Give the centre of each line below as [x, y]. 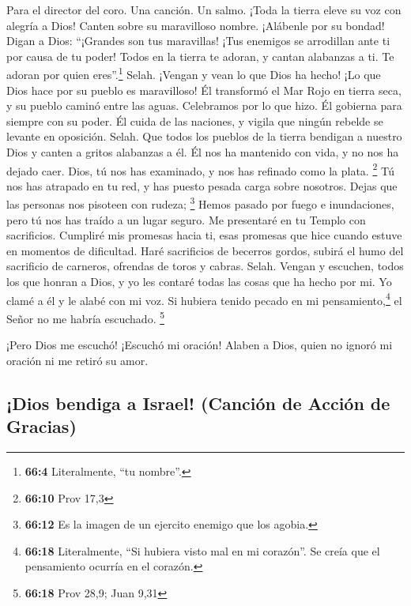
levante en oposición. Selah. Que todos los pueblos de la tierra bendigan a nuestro [204, 136]
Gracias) [41, 426]
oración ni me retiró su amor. [77, 360]
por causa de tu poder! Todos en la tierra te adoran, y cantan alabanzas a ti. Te [200, 56]
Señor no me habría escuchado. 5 [86, 317]
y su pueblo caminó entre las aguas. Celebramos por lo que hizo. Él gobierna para [204, 105]
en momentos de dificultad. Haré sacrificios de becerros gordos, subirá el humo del [205, 250]
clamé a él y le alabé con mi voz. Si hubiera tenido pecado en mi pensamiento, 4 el [204, 299]
